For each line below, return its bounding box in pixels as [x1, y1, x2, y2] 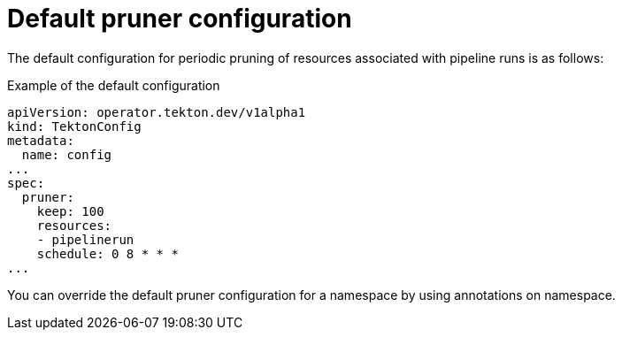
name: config [21, 147, 112, 162]
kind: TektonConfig [7, 119, 142, 134]
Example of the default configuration [7, 77, 220, 93]
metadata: [7, 133, 74, 148]
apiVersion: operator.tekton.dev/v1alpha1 [7, 104, 306, 119]
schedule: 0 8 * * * [36, 246, 179, 261]
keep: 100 [36, 203, 104, 218]
